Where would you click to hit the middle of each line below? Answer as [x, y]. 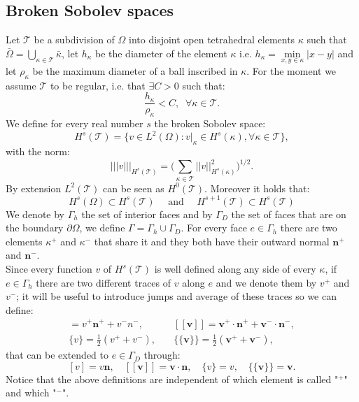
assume [21, 85]
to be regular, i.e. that [98, 85]
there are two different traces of [104, 282]
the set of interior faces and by [147, 214]
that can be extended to [57, 355]
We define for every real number [75, 123]
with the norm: [38, 151]
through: [162, 355]
